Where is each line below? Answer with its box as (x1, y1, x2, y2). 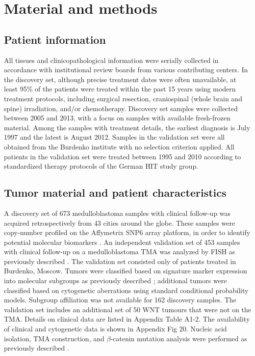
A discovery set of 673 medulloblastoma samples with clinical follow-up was (4, 208, 231, 218)
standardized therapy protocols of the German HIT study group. (4, 161, 199, 171)
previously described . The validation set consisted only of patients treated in (4, 256, 236, 266)
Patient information (4, 31, 106, 47)
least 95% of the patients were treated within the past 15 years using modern (4, 84, 236, 94)
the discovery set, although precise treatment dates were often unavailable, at (4, 74, 236, 84)
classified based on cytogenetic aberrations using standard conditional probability (4, 285, 249, 295)
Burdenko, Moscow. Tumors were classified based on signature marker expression (4, 266, 247, 276)
